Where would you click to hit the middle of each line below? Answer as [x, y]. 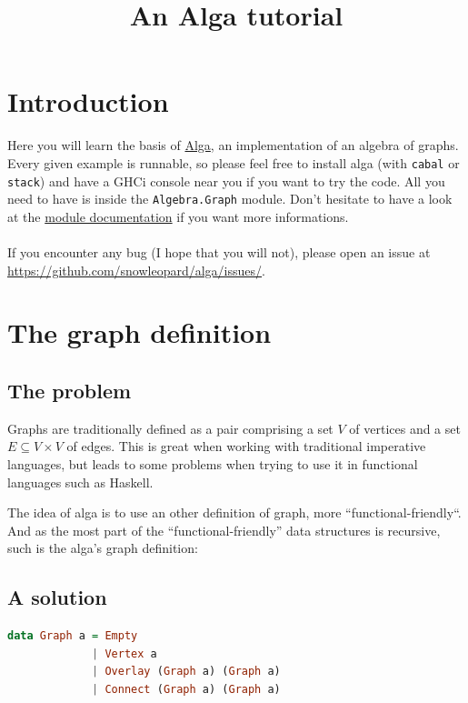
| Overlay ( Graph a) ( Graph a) [186, 672]
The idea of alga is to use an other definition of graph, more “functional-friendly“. [234, 512]
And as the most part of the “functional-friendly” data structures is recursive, [224, 530]
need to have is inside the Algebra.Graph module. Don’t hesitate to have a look [230, 199]
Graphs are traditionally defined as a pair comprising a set [170, 428]
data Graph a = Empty [73, 636]
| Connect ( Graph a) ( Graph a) [186, 689]
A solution [57, 597]
